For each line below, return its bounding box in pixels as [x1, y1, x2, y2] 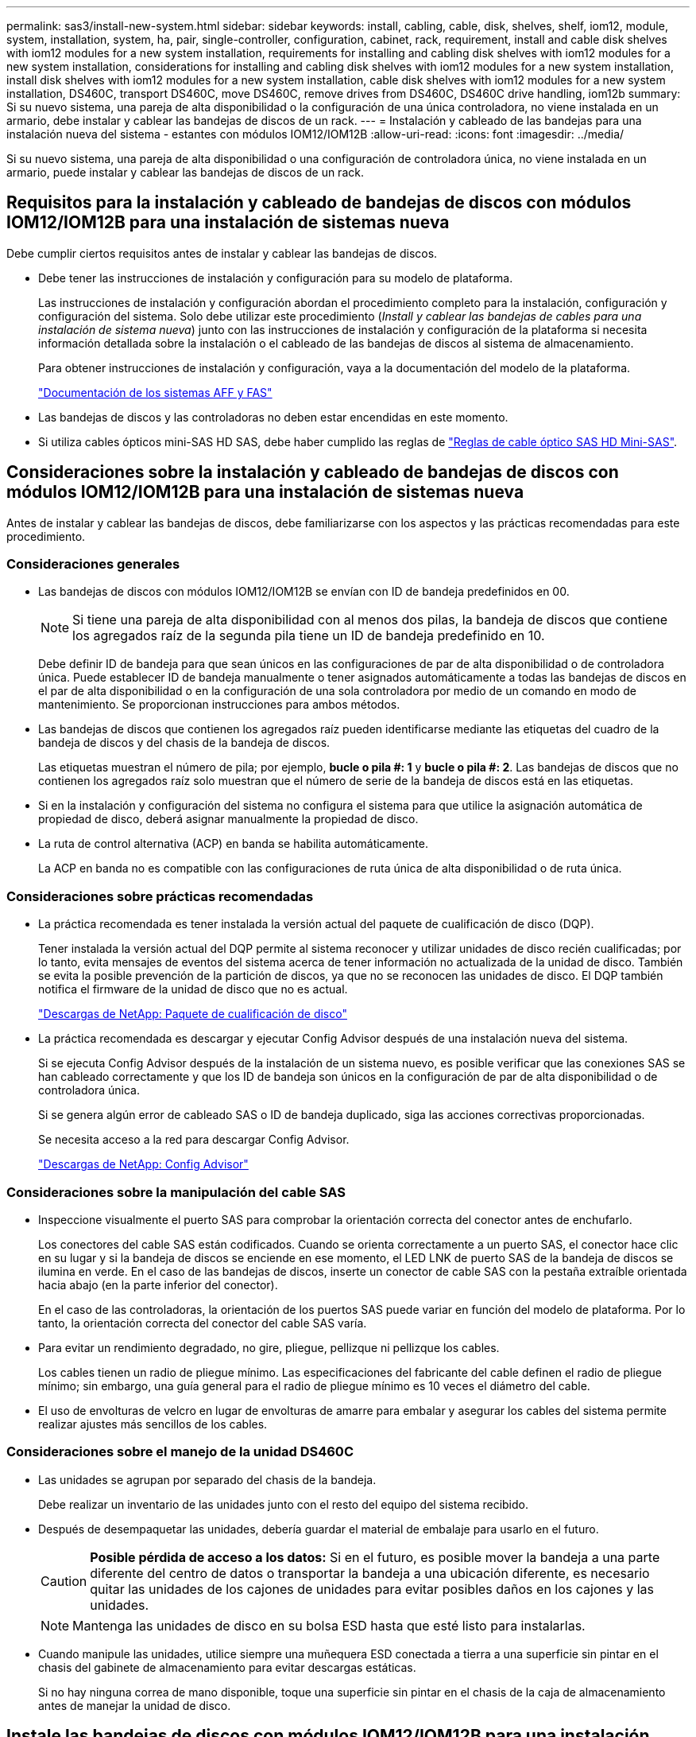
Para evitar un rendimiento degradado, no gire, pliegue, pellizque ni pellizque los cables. [38, 1340, 500, 1354]
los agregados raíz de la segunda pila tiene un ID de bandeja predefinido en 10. [72, 628, 545, 644]
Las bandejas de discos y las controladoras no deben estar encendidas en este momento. [38, 410, 508, 424]
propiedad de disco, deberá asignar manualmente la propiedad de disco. [38, 812, 419, 826]
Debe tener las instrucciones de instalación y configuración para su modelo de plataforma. [38, 270, 513, 285]
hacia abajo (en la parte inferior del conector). [38, 1277, 278, 1292]
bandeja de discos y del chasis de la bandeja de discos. [38, 736, 331, 750]
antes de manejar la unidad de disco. [38, 1698, 231, 1712]
